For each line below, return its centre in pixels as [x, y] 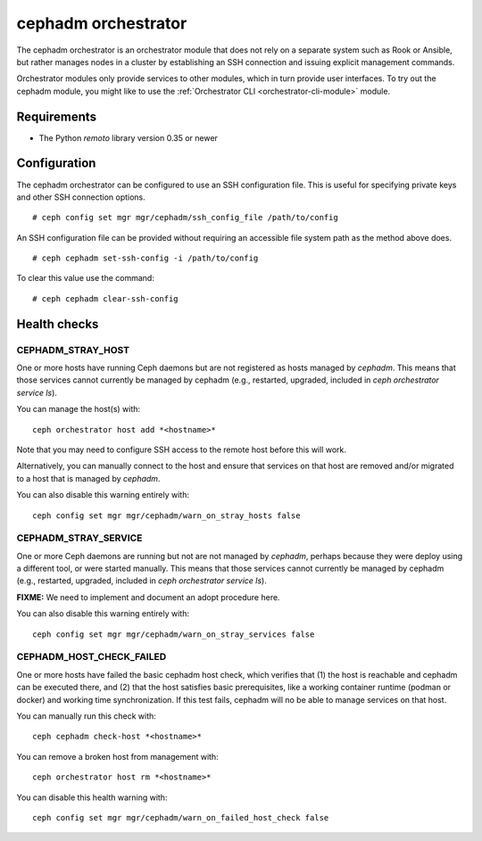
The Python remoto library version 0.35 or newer [129, 137]
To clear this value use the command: [86, 278]
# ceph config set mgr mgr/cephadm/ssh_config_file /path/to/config [185, 218]
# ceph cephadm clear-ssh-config [105, 298]
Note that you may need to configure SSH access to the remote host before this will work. [182, 449]
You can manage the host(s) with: [79, 409]
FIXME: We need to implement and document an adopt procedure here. [148, 597]
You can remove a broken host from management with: [117, 756]
